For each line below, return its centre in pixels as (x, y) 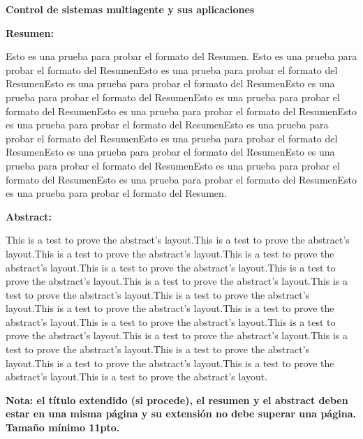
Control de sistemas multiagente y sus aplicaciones (130, 9)
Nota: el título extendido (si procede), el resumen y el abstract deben (177, 400)
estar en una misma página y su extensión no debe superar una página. (181, 414)
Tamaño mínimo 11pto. (63, 427)
